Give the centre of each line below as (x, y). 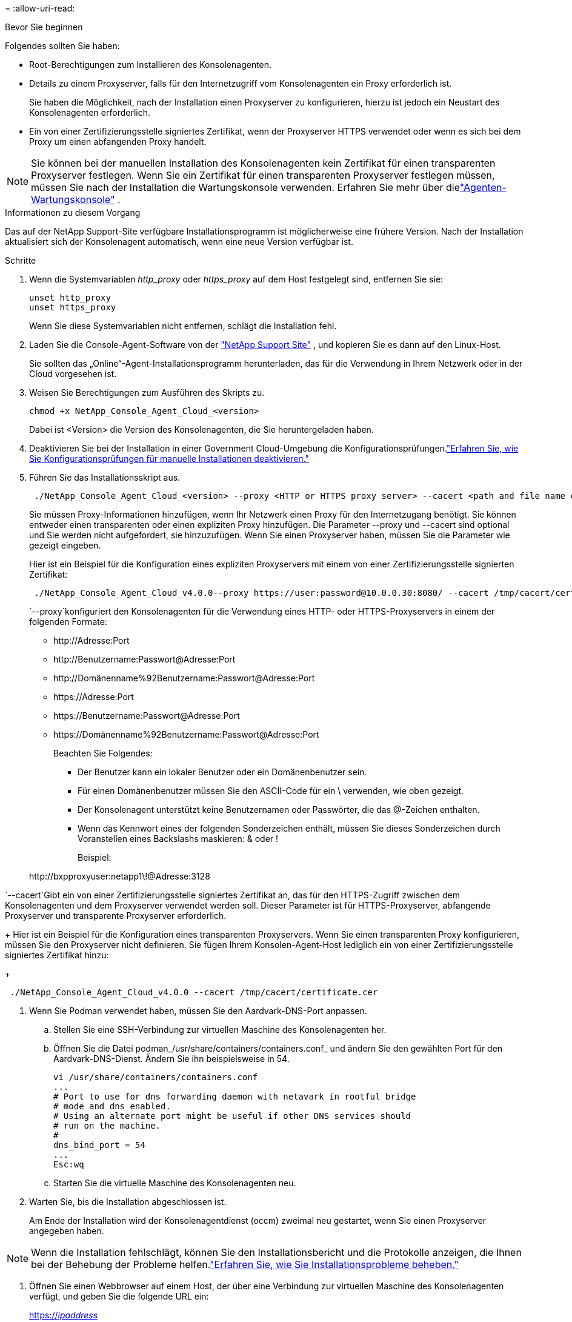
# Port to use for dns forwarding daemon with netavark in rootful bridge (235, 1097)
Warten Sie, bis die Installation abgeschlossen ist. (128, 1202)
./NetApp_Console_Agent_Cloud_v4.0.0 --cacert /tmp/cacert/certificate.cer (194, 992)
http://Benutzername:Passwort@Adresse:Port (145, 659)
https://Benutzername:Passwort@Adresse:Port (147, 716)
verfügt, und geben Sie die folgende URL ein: (119, 1296)
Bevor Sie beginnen (44, 27)
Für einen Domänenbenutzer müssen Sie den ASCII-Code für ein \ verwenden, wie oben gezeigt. (271, 791)
